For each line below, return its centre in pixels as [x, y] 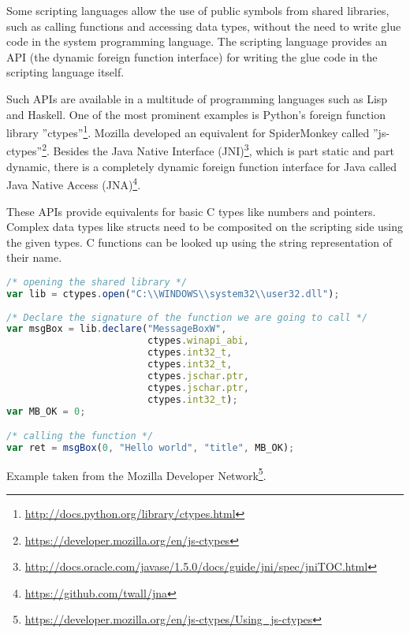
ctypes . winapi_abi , [198, 341]
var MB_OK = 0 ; [46, 411]
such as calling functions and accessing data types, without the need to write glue [204, 26]
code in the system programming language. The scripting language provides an [197, 41]
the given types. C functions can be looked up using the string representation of [199, 242]
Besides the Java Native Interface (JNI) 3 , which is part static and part [224, 150]
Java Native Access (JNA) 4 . [74, 183]
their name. [34, 257]
